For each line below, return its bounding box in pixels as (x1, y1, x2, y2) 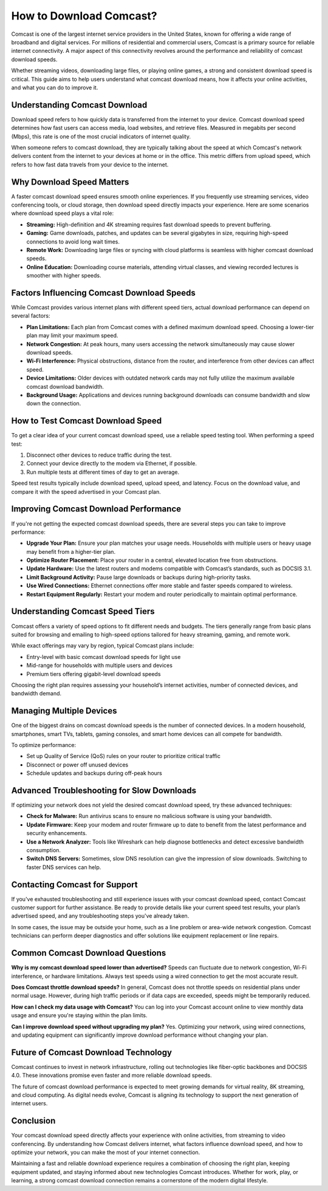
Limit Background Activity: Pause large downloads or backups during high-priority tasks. (26, 573, 251, 581)
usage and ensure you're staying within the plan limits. (11, 1012, 148, 1019)
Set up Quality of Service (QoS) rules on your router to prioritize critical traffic (26, 752, 221, 760)
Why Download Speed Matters (11, 177, 129, 187)
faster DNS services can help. (26, 863, 101, 871)
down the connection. (26, 400, 81, 407)
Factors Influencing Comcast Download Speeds (11, 287, 196, 298)
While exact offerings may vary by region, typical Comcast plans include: (11, 642, 194, 649)
